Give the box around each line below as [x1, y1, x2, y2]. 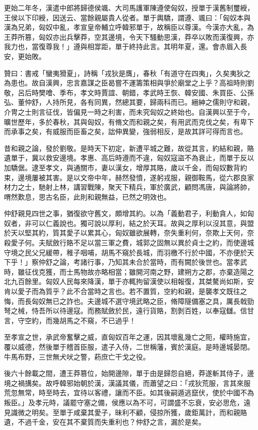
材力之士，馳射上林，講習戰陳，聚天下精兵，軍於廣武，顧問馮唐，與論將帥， [4, 182, 254, 192]
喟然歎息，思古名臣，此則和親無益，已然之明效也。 [4, 191, 171, 202]
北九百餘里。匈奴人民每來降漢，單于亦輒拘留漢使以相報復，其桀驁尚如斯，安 [4, 276, 254, 287]
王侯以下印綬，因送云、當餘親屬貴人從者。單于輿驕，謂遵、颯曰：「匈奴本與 [4, 12, 251, 22]
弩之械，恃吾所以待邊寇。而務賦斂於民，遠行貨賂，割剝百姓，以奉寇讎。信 [4, 305, 247, 316]
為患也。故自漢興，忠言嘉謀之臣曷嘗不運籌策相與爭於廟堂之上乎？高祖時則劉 [4, 77, 254, 88]
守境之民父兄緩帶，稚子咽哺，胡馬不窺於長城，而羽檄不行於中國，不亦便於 [4, 247, 247, 257]
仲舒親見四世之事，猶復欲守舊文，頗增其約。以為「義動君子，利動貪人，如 [4, 208, 247, 218]
